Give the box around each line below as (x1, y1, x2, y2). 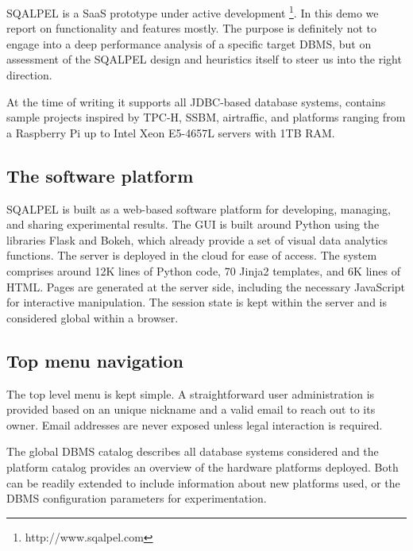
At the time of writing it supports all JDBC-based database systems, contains (6, 93, 386, 110)
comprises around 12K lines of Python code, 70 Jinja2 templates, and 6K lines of (6, 262, 400, 279)
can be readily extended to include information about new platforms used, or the (6, 474, 400, 491)
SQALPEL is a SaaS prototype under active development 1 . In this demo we (6, 2, 379, 21)
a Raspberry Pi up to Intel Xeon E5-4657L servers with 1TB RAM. (6, 124, 335, 141)
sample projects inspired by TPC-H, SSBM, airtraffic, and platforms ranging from (6, 109, 406, 125)
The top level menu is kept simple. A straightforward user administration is (6, 385, 375, 402)
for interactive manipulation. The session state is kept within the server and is (6, 294, 388, 310)
